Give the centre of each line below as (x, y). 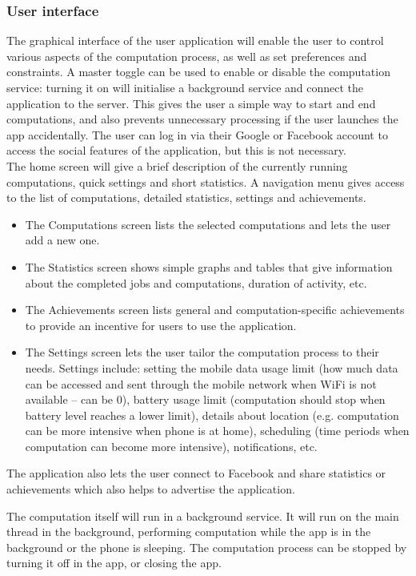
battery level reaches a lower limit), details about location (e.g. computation (212, 415)
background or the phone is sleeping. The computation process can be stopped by (207, 547)
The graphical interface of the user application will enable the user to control (195, 40)
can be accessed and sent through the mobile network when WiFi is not (201, 383)
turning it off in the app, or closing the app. (114, 563)
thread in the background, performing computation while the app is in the (189, 532)
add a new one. (62, 240)
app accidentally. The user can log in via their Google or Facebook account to (197, 134)
